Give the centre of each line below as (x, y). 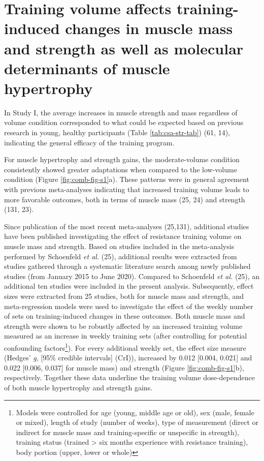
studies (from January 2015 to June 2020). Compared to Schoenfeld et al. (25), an (132, 276)
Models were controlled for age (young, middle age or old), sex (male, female (135, 412)
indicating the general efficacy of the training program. (89, 142)
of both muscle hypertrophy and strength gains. (78, 387)
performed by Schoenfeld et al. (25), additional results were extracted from (121, 256)
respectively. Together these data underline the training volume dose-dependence (129, 377)
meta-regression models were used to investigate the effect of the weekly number (129, 306)
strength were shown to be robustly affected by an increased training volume (123, 326)
